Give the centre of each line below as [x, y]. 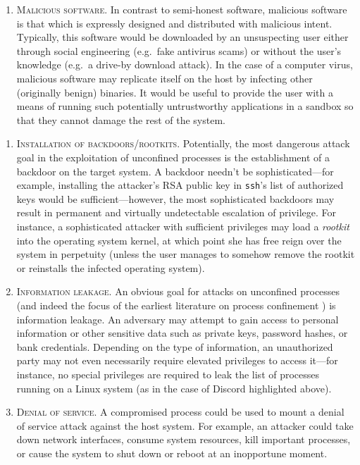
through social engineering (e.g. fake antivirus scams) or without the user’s [179, 50]
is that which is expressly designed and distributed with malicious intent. [174, 23]
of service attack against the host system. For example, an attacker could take [185, 425]
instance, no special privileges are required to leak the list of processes [168, 374]
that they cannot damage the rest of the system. [121, 119]
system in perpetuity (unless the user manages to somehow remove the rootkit [186, 254]
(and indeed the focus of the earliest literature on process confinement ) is [176, 305]
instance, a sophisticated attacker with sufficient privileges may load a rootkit [183, 226]
